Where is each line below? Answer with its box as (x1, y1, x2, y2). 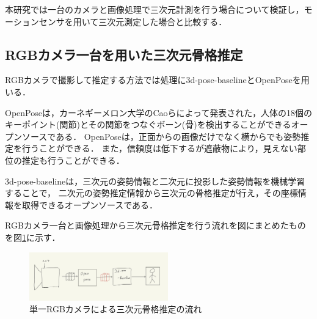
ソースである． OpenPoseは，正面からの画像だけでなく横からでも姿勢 (21, 130, 301, 142)
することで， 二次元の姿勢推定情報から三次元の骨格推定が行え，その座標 (5, 186, 298, 199)
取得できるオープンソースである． (21, 198, 158, 211)
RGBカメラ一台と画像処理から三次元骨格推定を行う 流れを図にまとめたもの (5, 219, 306, 232)
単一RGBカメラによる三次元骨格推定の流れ (29, 302, 202, 315)
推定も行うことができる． (21, 153, 125, 166)
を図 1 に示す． (5, 230, 60, 243)
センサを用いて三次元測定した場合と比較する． (38, 15, 227, 28)
